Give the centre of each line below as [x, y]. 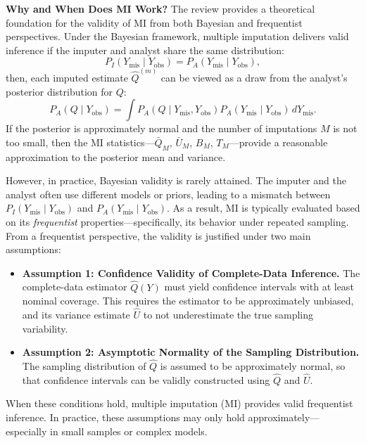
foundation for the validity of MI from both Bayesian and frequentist [154, 22]
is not [345, 128]
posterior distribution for [59, 91]
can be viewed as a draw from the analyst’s [254, 78]
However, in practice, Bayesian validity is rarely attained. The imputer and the [176, 180]
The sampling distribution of [84, 365]
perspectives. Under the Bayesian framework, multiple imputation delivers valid [177, 36]
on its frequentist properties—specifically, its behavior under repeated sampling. [177, 221]
